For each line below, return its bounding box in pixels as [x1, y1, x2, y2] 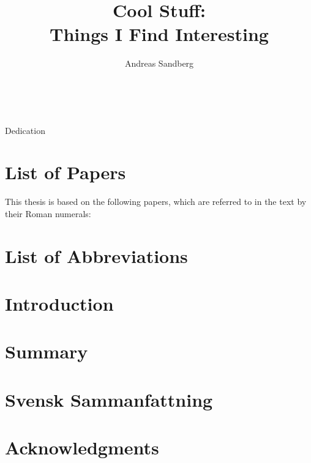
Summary [5, 339, 88, 364]
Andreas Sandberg [124, 57, 194, 70]
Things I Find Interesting [50, 21, 269, 46]
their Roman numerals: [5, 207, 91, 220]
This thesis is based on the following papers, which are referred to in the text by [5, 195, 307, 208]
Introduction [5, 291, 114, 316]
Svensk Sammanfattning [5, 387, 213, 412]
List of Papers [5, 160, 126, 185]
